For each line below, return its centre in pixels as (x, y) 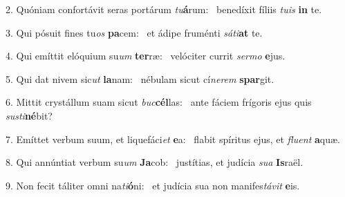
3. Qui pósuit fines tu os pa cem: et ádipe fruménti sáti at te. (134, 32)
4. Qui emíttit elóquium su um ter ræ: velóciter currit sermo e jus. (146, 56)
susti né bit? (29, 115)
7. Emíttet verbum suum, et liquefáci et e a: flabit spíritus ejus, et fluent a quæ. (173, 139)
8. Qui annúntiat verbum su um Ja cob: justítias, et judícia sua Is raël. (155, 162)
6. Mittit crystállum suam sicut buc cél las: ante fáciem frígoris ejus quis (159, 102)
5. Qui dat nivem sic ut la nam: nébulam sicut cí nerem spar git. (140, 78)
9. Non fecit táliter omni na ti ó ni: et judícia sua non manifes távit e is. (153, 185)
